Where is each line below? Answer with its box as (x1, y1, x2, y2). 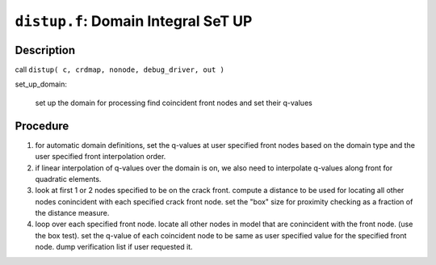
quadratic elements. (35, 174, 102, 183)
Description (15, 43, 76, 57)
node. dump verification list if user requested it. (35, 242, 193, 252)
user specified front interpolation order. (35, 152, 166, 162)
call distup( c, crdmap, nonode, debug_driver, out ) (15, 65, 225, 74)
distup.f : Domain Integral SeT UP (15, 12, 253, 30)
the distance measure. (35, 208, 110, 218)
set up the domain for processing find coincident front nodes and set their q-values (35, 98, 312, 107)
